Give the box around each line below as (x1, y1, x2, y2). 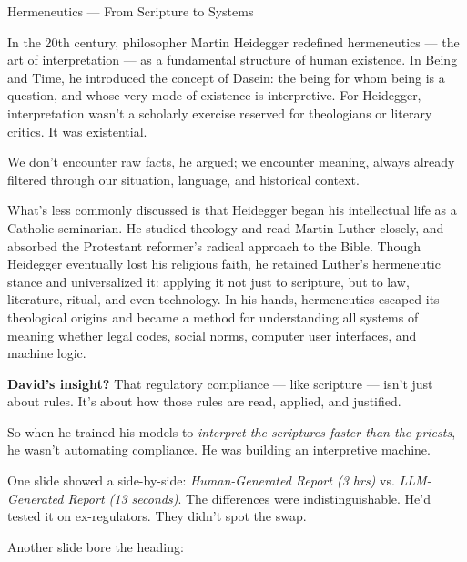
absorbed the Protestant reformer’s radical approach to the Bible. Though (7, 236, 421, 255)
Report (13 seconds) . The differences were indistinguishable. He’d (67, 488, 431, 507)
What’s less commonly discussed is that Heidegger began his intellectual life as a (7, 200, 457, 220)
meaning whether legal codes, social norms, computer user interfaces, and (7, 325, 417, 344)
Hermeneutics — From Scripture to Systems (7, 2, 254, 20)
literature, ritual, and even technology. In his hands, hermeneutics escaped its (7, 290, 440, 309)
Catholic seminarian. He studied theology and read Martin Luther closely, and (7, 218, 444, 237)
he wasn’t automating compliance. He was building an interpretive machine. (7, 440, 431, 459)
